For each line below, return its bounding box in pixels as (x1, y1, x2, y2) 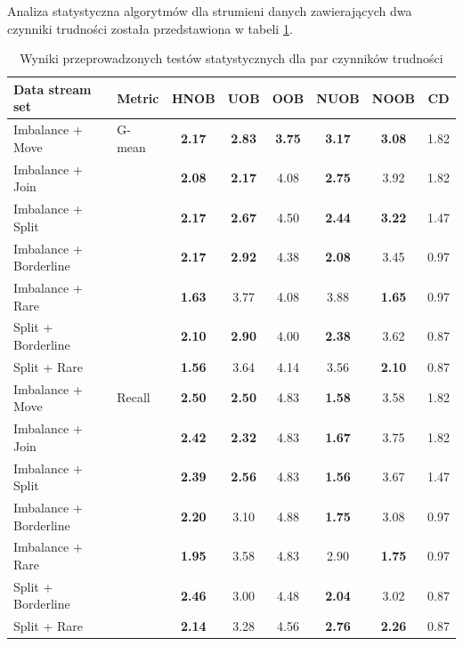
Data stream (13, 79, 92, 98)
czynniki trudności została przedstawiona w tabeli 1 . (7, 19, 293, 37)
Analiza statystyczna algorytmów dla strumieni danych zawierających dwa (7, 2, 412, 20)
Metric (117, 88, 159, 107)
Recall (117, 388, 150, 407)
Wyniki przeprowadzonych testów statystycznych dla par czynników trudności (20, 49, 443, 68)
